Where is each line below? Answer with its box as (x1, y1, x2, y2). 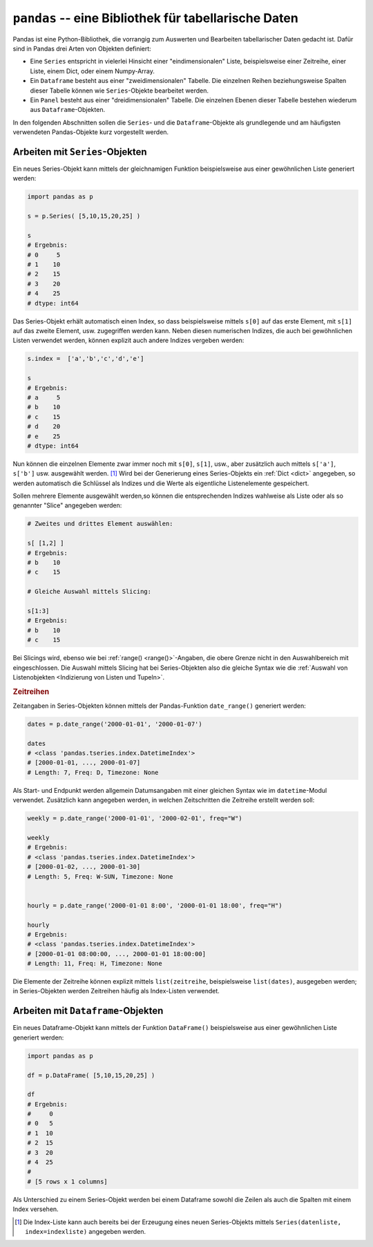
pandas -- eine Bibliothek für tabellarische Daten (12, 10, 298, 26)
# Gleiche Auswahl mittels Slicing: (27, 588, 152, 596)
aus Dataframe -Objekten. (30, 106, 106, 114)
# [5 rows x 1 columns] (27, 1177, 108, 1185)
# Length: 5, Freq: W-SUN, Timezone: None (27, 872, 173, 881)
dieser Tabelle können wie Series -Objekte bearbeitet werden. (30, 86, 209, 95)
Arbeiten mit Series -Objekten (12, 146, 148, 158)
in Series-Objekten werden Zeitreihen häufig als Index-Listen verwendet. (12, 987, 220, 995)
